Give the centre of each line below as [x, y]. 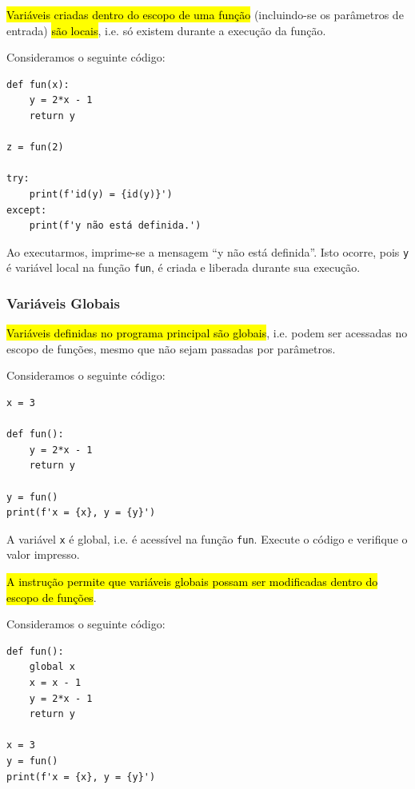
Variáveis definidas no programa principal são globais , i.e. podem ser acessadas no [207, 333]
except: [27, 210]
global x [52, 667]
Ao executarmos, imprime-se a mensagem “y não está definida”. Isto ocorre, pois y [208, 251]
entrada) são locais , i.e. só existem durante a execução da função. [166, 30]
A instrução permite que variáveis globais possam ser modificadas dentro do [192, 582]
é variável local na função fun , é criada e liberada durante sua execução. [184, 267]
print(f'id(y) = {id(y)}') [101, 194]
